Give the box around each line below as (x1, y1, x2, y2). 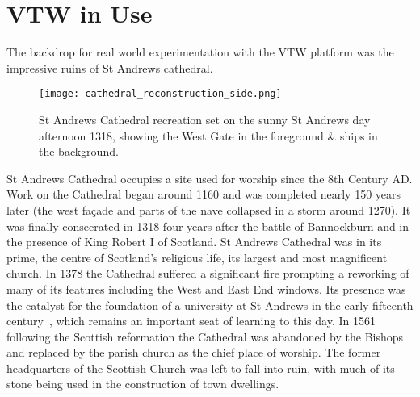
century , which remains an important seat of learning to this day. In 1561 (6, 312, 376, 329)
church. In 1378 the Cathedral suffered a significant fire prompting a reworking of (6, 265, 409, 282)
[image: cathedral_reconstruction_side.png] (39, 88, 282, 100)
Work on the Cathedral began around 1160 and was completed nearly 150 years (6, 186, 401, 203)
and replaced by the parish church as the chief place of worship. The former (6, 344, 381, 361)
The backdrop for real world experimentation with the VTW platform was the (6, 44, 394, 61)
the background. (39, 143, 119, 160)
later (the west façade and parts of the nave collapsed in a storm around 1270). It (6, 201, 411, 218)
